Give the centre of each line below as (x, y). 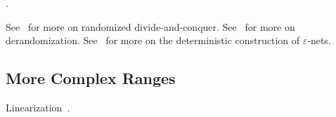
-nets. (319, 40)
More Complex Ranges (91, 78)
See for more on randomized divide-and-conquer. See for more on (150, 26)
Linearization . (38, 107)
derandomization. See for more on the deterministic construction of (153, 40)
